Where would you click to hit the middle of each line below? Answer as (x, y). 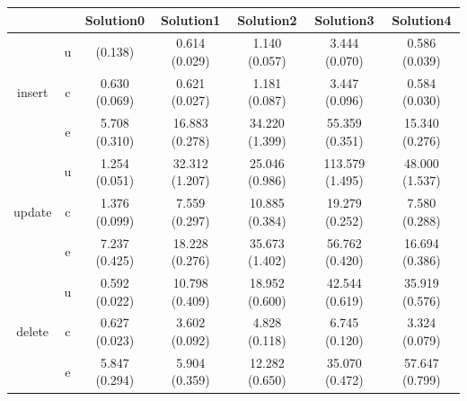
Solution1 (191, 19)
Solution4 (422, 19)
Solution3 (344, 19)
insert (33, 91)
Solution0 (115, 19)
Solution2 (267, 19)
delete (33, 331)
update (33, 211)
